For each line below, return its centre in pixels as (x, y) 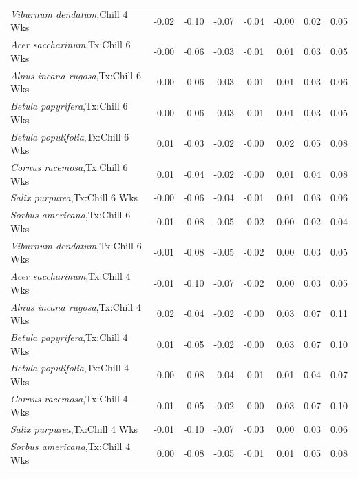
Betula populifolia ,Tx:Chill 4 (70, 368)
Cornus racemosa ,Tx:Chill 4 (69, 398)
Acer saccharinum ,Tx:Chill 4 (71, 276)
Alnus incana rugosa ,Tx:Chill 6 (76, 75)
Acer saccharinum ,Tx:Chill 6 (71, 44)
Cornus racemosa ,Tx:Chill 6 (69, 166)
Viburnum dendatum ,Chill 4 (69, 13)
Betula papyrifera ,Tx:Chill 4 (69, 337)
